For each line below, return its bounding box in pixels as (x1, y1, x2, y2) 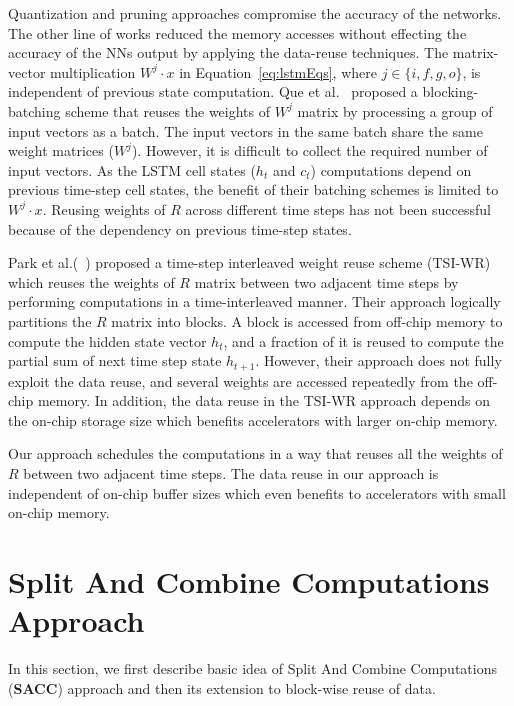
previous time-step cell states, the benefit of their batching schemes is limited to (8, 179, 499, 200)
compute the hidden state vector (8, 330, 207, 351)
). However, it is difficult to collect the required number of (131, 140, 488, 161)
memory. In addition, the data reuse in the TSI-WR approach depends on (37, 390, 490, 411)
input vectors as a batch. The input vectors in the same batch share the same (8, 120, 483, 141)
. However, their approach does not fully (255, 350, 502, 371)
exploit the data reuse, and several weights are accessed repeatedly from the (8, 370, 473, 391)
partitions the (8, 310, 92, 331)
